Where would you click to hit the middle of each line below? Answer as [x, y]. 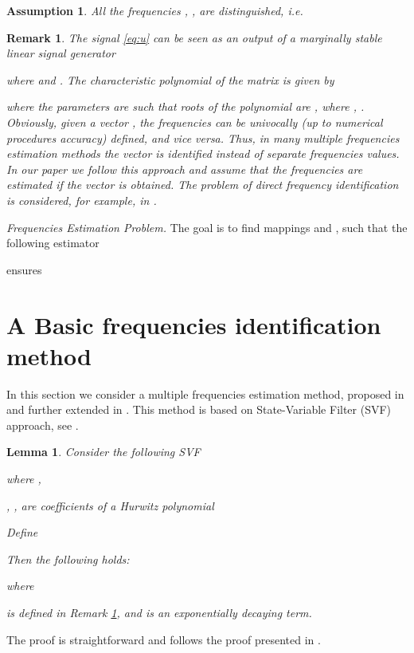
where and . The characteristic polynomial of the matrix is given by [170, 79]
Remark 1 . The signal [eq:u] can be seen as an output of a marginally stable [194, 37]
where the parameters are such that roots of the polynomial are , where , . [186, 106]
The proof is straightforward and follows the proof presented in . [164, 639]
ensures [24, 269]
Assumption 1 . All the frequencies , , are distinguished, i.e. [155, 10]
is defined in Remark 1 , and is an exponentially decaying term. [159, 612]
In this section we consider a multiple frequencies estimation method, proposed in [205, 393]
